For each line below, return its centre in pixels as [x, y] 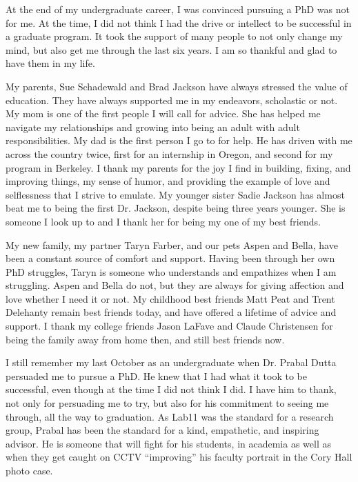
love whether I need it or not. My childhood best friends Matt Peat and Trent [170, 298]
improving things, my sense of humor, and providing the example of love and [168, 181]
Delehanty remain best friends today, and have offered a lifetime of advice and [171, 312]
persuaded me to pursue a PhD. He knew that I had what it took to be [156, 375]
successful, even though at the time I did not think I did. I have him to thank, [171, 389]
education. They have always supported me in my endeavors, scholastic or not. [172, 100]
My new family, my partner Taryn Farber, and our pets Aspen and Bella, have [172, 244]
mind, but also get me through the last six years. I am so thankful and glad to [171, 49]
